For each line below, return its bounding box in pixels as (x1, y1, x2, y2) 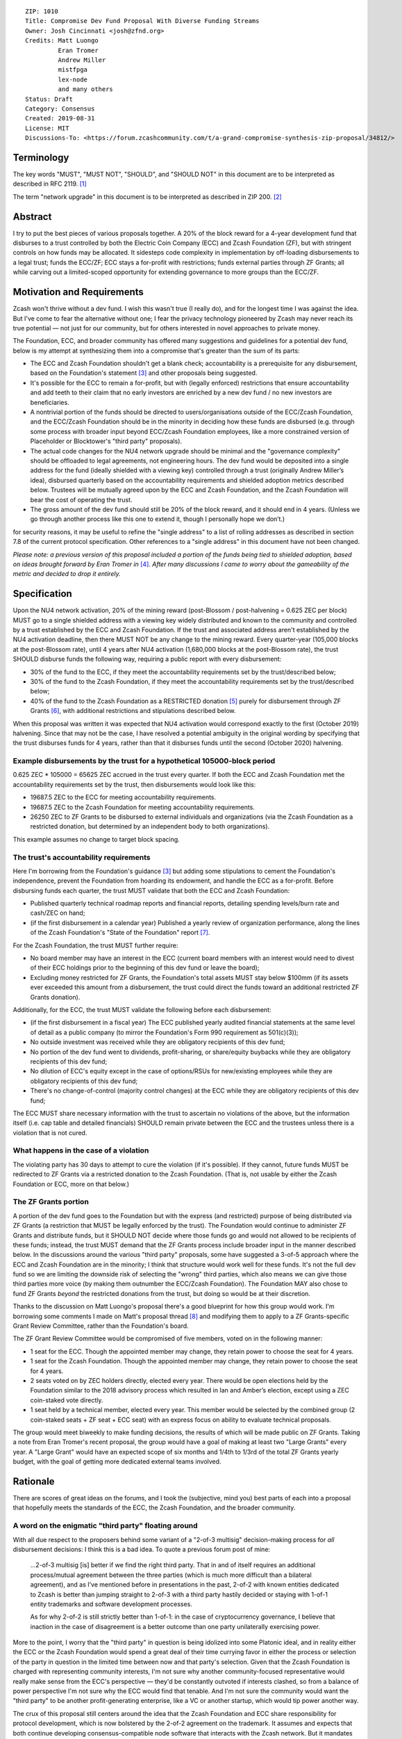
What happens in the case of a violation (12, 1146, 149, 1155)
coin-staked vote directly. (30, 1395, 103, 1404)
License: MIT (25, 124, 69, 132)
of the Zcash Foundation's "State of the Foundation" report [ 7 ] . (30, 929, 210, 937)
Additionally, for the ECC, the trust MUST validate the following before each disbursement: (12, 1005, 271, 1013)
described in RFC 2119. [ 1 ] (12, 179, 87, 188)
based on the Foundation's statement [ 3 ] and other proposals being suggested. (30, 369, 258, 377)
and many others (58, 86, 114, 93)
